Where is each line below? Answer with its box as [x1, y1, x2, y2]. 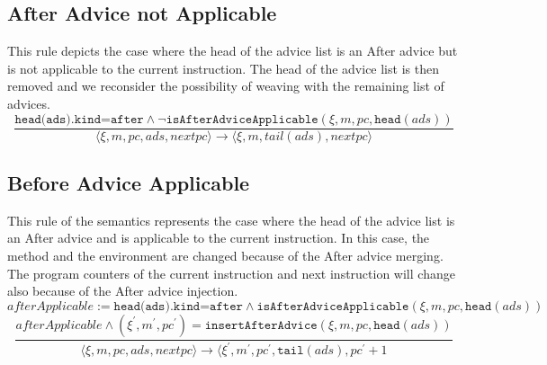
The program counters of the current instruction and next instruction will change [7, 263, 455, 282]
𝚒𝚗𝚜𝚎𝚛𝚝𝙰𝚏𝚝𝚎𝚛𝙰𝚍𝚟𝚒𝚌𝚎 [204, 318, 318, 332]
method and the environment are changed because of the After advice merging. [7, 246, 444, 265]
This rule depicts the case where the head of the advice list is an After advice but [7, 41, 458, 60]
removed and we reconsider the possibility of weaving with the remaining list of [7, 76, 444, 95]
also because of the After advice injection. [7, 281, 238, 300]
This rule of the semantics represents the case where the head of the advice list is [7, 210, 455, 229]
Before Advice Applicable [7, 169, 250, 197]
